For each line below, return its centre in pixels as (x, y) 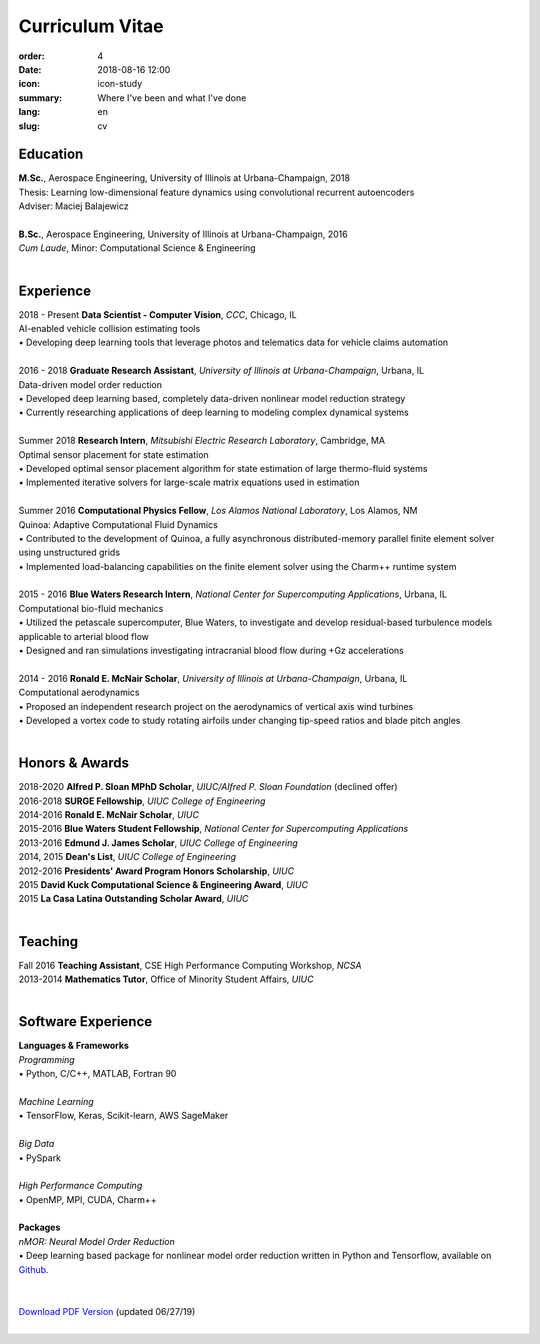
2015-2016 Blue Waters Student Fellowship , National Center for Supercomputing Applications (213, 829)
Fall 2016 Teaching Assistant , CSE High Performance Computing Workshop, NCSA (190, 965)
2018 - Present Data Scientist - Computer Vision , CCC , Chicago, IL (157, 314)
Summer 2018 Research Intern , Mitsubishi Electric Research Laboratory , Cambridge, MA (201, 441)
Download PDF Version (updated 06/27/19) (107, 1311)
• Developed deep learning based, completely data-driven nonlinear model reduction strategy (212, 398)
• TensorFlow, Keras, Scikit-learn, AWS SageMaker (123, 1116)
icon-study (120, 84)
